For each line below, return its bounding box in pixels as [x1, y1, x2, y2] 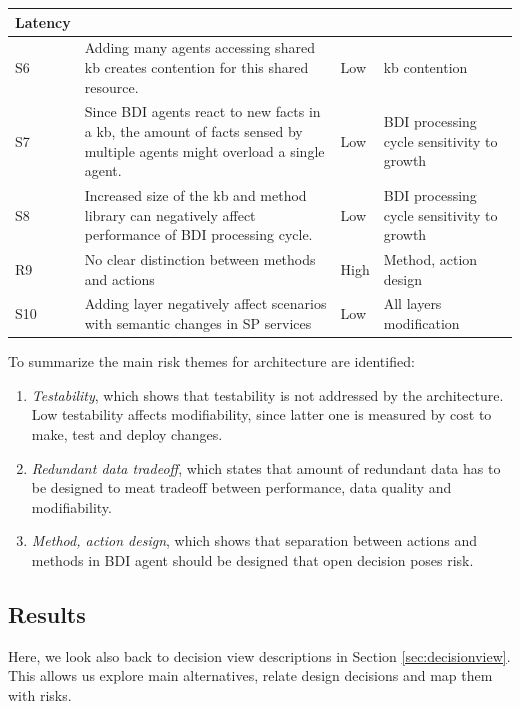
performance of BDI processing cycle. [84, 224, 313, 245]
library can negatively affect [84, 204, 256, 225]
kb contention [383, 56, 468, 77]
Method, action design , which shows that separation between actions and [31, 530, 478, 551]
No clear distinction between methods [84, 249, 316, 270]
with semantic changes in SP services [84, 313, 312, 334]
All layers [383, 293, 442, 314]
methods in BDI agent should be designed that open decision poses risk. [31, 549, 474, 570]
